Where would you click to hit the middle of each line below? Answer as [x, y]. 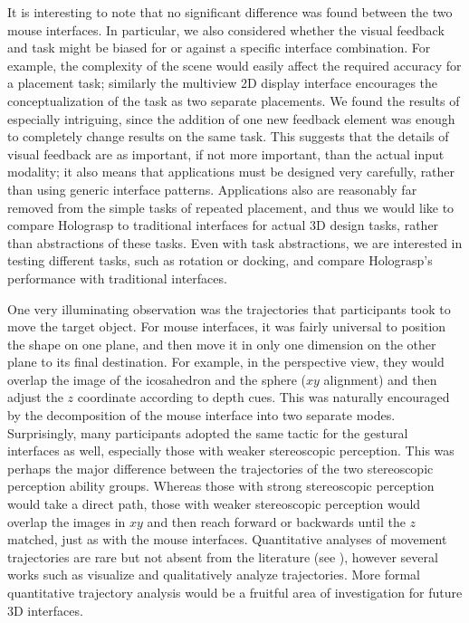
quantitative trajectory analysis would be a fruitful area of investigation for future [235, 592]
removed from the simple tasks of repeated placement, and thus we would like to [231, 207]
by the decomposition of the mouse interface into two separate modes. [201, 415]
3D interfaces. [45, 610]
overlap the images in [67, 521]
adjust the [35, 397]
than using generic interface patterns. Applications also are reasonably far [212, 189]
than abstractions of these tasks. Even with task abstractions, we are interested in [235, 242]
